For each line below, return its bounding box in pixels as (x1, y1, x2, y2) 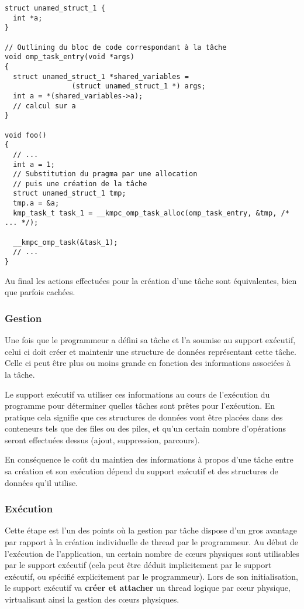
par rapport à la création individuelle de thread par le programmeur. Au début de (5, 536, 299, 548)
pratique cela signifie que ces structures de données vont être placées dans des (5, 410, 283, 423)
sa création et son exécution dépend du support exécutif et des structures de (5, 465, 278, 477)
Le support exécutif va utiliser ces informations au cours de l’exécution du (5, 388, 270, 400)
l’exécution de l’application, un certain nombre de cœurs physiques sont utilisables (5, 547, 299, 559)
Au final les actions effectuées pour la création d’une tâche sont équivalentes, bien (5, 274, 297, 286)
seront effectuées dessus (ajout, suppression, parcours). (5, 433, 200, 446)
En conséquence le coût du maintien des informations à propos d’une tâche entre (5, 453, 293, 466)
